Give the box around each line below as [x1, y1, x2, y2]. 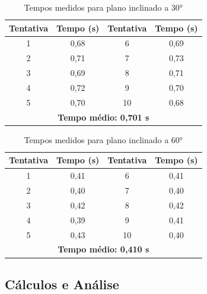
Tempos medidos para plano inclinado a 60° [24, 133, 183, 146]
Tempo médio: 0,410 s [58, 243, 149, 255]
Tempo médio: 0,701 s [58, 110, 149, 123]
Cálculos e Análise [5, 274, 119, 293]
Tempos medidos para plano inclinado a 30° [24, 1, 183, 13]
